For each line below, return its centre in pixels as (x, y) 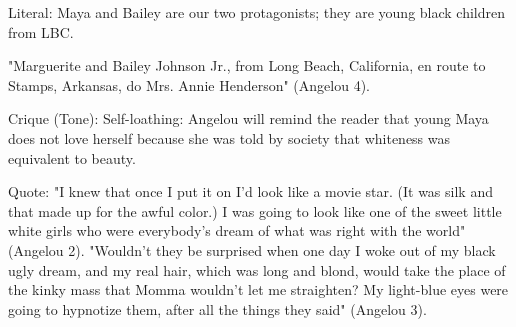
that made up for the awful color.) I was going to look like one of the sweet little (255, 210)
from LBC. (41, 31)
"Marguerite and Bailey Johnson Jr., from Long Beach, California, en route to (247, 65)
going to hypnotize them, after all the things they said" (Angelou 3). (217, 308)
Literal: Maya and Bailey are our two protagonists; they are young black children (257, 12)
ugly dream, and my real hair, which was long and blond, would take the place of (257, 269)
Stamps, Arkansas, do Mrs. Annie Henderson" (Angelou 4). (189, 84)
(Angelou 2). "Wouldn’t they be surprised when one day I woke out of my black (252, 249)
